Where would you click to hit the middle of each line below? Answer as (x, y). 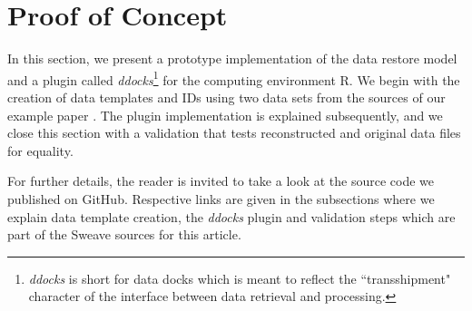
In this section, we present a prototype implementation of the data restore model (232, 58)
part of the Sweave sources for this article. (124, 234)
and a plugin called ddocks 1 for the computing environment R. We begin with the (234, 78)
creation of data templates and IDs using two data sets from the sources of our (226, 97)
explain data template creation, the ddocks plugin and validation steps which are (231, 216)
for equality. (40, 150)
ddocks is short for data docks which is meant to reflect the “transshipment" (240, 278)
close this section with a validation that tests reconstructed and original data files (234, 133)
